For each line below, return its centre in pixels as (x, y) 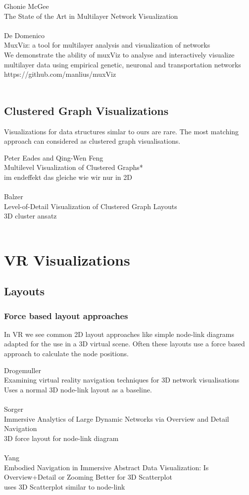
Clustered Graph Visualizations (86, 110)
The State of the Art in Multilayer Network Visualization (91, 16)
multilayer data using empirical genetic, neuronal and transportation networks (123, 64)
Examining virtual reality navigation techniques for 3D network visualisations (122, 380)
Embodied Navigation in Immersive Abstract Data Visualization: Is (106, 467)
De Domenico (25, 35)
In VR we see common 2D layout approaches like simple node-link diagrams (119, 334)
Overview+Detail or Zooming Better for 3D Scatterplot (88, 477)
